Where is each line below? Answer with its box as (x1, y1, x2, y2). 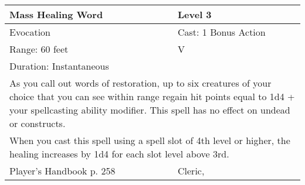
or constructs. (9, 117, 66, 130)
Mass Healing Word (9, 8, 103, 21)
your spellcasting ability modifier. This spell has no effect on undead (9, 103, 290, 117)
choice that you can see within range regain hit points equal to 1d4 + (9, 90, 295, 103)
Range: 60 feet (9, 42, 69, 56)
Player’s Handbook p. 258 (9, 164, 116, 177)
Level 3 (178, 8, 212, 21)
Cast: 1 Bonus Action (178, 25, 266, 39)
